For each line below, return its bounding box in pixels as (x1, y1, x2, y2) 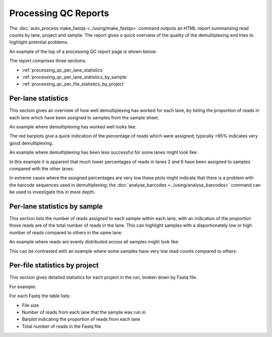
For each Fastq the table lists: (9, 293, 71, 299)
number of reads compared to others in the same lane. (9, 229, 123, 235)
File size (22, 302, 39, 308)
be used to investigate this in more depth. (9, 189, 96, 195)
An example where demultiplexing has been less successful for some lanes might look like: (9, 149, 198, 156)
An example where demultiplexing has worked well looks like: (9, 123, 137, 129)
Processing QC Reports (9, 8, 109, 19)
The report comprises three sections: (9, 58, 87, 64)
